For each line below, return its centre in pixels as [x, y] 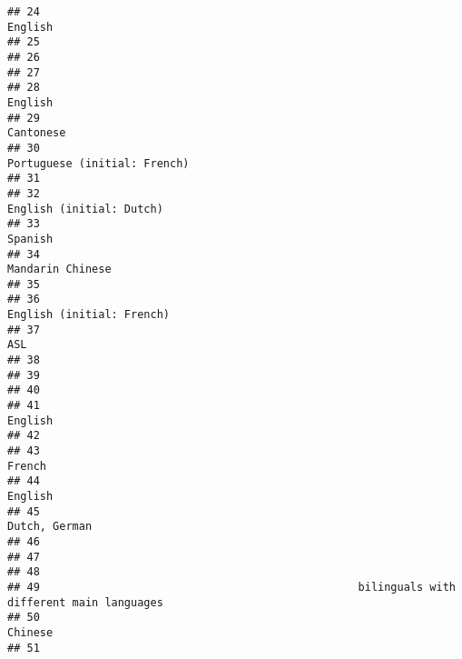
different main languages [85, 602]
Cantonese [37, 133]
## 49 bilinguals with [231, 587]
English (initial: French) [88, 315]
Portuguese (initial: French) [98, 163]
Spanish [30, 239]
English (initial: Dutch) [85, 209]
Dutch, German [50, 527]
